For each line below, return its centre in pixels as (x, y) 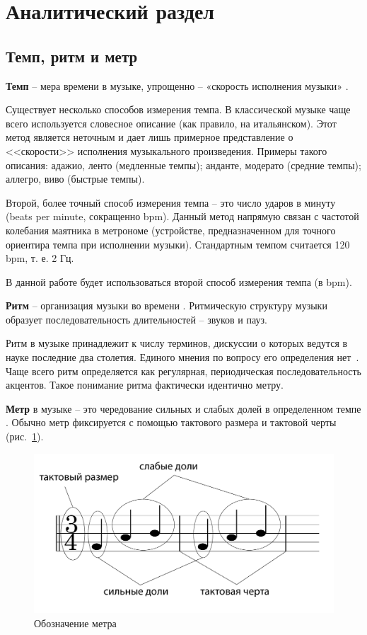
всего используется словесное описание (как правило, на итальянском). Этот (171, 123)
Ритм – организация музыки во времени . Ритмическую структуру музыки (167, 305)
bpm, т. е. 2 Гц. (40, 258)
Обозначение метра (75, 623)
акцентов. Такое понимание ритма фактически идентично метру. (145, 385)
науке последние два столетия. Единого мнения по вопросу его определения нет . (182, 357)
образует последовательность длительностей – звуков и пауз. (136, 319)
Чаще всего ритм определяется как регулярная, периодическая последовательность (183, 371)
